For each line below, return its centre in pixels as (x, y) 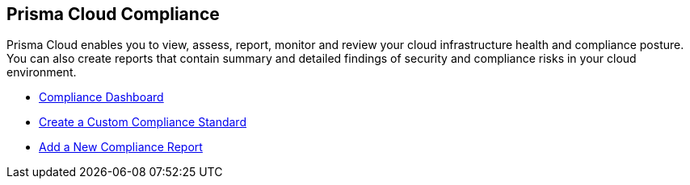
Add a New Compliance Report (121, 147)
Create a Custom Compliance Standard (143, 122)
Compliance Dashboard (101, 97)
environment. (42, 72)
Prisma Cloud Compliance (113, 14)
